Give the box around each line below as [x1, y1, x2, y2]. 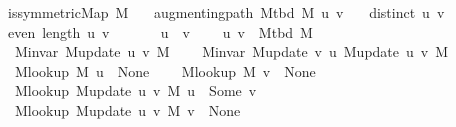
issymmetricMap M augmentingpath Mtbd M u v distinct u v [7, 2, 445, 22]
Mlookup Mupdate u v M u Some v [14, 80, 257, 101]
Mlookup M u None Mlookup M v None [14, 60, 316, 81]
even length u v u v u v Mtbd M [7, 21, 313, 42]
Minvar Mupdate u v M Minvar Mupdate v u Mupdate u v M [14, 41, 449, 62]
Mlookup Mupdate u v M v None [14, 99, 241, 120]
